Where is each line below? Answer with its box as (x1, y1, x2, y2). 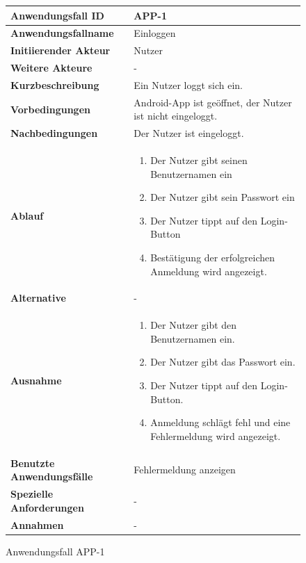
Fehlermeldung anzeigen (134, 462, 236, 477)
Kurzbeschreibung (10, 77, 99, 92)
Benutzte (10, 455, 55, 470)
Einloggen (134, 26, 176, 40)
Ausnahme (10, 373, 62, 388)
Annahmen (10, 517, 64, 532)
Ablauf (10, 208, 44, 222)
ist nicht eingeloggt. (134, 108, 218, 123)
